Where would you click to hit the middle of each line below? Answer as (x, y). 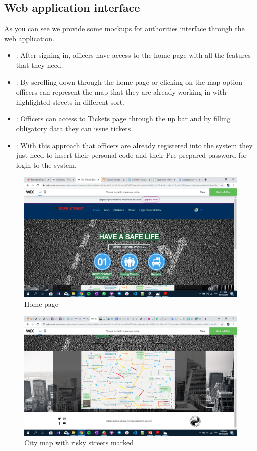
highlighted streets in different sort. (70, 101)
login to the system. (46, 165)
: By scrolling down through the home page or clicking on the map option (129, 82)
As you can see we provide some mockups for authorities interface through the (124, 28)
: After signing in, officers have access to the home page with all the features (133, 55)
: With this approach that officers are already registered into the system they (134, 145)
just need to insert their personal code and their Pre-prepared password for (132, 155)
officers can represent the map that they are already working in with (121, 92)
